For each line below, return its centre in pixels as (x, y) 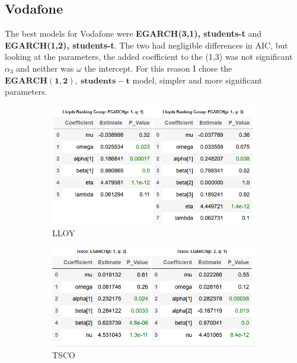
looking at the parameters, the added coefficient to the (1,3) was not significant (149, 57)
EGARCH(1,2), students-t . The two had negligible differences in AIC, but (146, 45)
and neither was (45, 68)
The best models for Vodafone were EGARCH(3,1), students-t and (133, 33)
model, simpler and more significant (197, 80)
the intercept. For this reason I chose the (158, 68)
